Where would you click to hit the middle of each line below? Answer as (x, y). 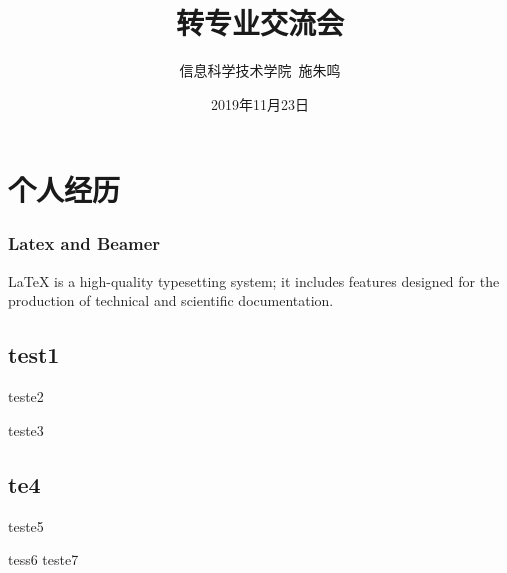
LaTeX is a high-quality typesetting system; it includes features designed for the (254, 280)
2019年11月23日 (260, 103)
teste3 (26, 429)
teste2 (26, 396)
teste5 (26, 525)
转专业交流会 (259, 22)
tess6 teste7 (43, 559)
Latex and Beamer (84, 243)
